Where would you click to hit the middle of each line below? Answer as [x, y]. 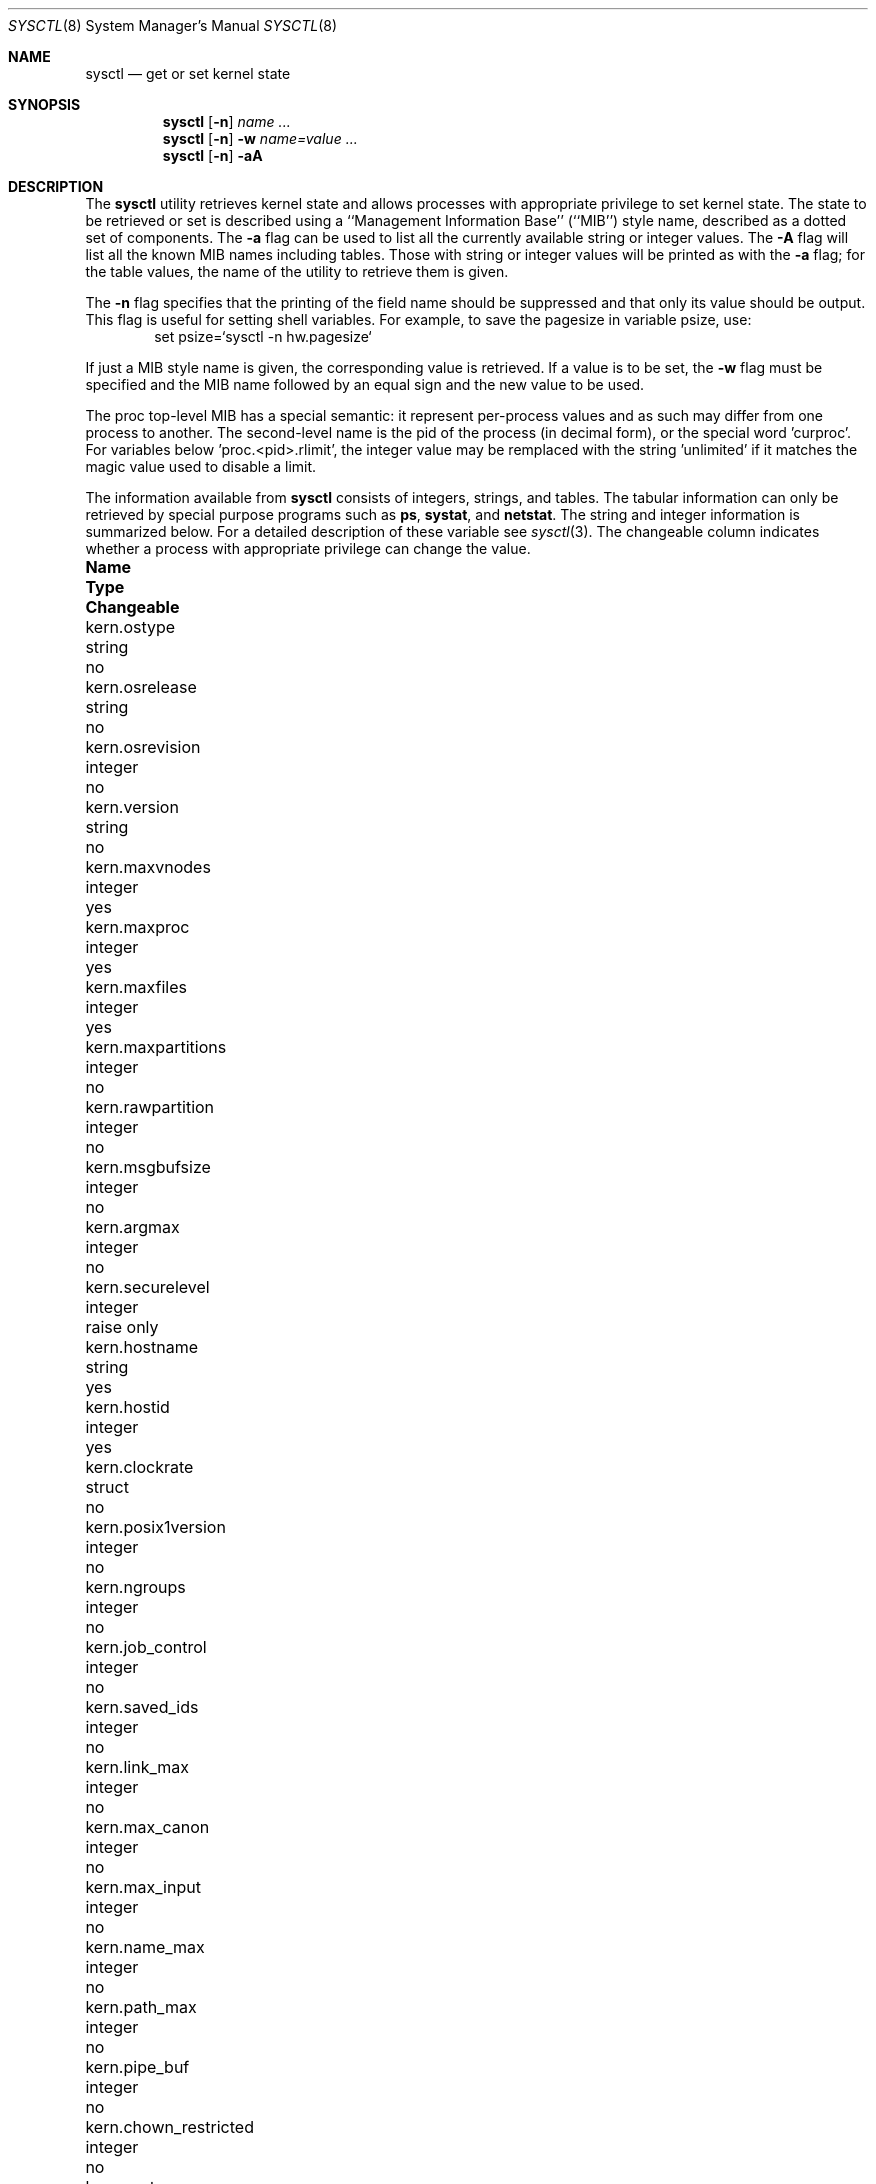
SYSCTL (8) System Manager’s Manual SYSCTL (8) [173, 25]
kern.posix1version [155, 1527]
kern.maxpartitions [156, 1047]
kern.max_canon [147, 1827]
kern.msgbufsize [148, 1167]
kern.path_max [141, 2007]
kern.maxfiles [136, 987]
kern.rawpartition [150, 1107]
